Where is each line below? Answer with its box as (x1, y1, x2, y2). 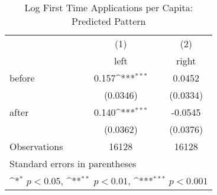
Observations (9, 139, 63, 153)
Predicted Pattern (72, 14, 146, 28)
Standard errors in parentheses (9, 157, 137, 170)
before (9, 71, 35, 84)
